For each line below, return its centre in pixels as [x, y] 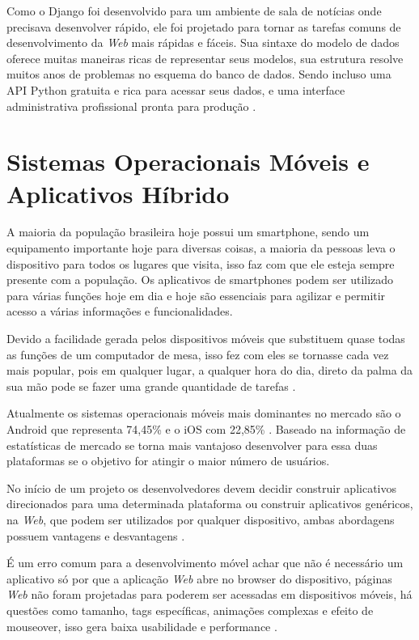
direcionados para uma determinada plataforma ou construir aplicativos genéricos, [210, 504]
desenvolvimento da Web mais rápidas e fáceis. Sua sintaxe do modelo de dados [203, 42]
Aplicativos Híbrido [118, 193]
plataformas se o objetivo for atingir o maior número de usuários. [168, 461]
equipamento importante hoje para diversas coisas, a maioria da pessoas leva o [201, 248]
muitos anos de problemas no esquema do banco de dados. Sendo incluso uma [199, 74]
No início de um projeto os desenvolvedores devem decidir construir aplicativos [202, 487]
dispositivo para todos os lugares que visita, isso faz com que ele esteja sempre [201, 263]
